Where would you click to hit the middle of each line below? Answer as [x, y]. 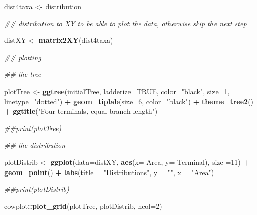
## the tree [23, 74]
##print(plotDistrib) [37, 189]
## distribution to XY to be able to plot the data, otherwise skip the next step [125, 23]
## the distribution [35, 145]
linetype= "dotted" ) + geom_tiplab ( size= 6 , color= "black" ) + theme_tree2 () [129, 101]
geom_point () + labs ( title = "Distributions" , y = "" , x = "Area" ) [109, 172]
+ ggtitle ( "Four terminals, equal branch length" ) [81, 111]
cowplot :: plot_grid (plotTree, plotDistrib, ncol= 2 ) [83, 206]
